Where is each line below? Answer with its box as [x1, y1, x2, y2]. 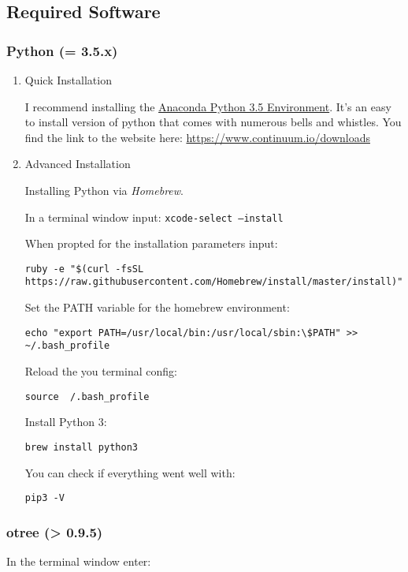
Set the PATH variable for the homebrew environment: [24, 299, 290, 316]
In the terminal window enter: [6, 553, 151, 569]
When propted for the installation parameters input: [24, 235, 278, 252]
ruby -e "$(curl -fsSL [24, 263, 144, 275]
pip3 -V [24, 492, 65, 504]
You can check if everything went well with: [24, 464, 236, 480]
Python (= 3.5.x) [6, 40, 118, 60]
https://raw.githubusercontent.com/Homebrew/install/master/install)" [24, 276, 403, 288]
